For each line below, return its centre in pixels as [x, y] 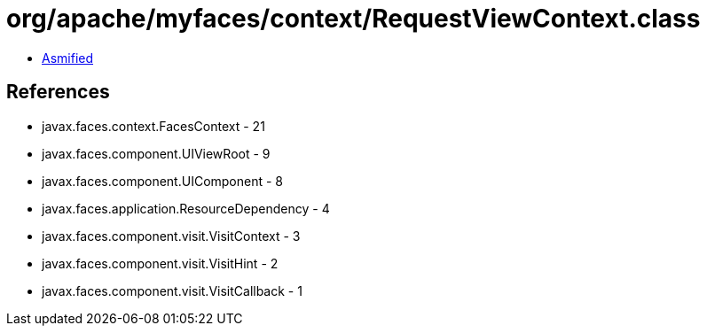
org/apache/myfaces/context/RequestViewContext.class [353, 19]
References [58, 92]
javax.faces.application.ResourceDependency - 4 [186, 208]
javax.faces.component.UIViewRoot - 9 [156, 153]
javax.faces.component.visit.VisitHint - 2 [160, 263]
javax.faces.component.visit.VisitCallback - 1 [172, 290]
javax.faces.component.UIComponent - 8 [163, 181]
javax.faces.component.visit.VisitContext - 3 [171, 236]
